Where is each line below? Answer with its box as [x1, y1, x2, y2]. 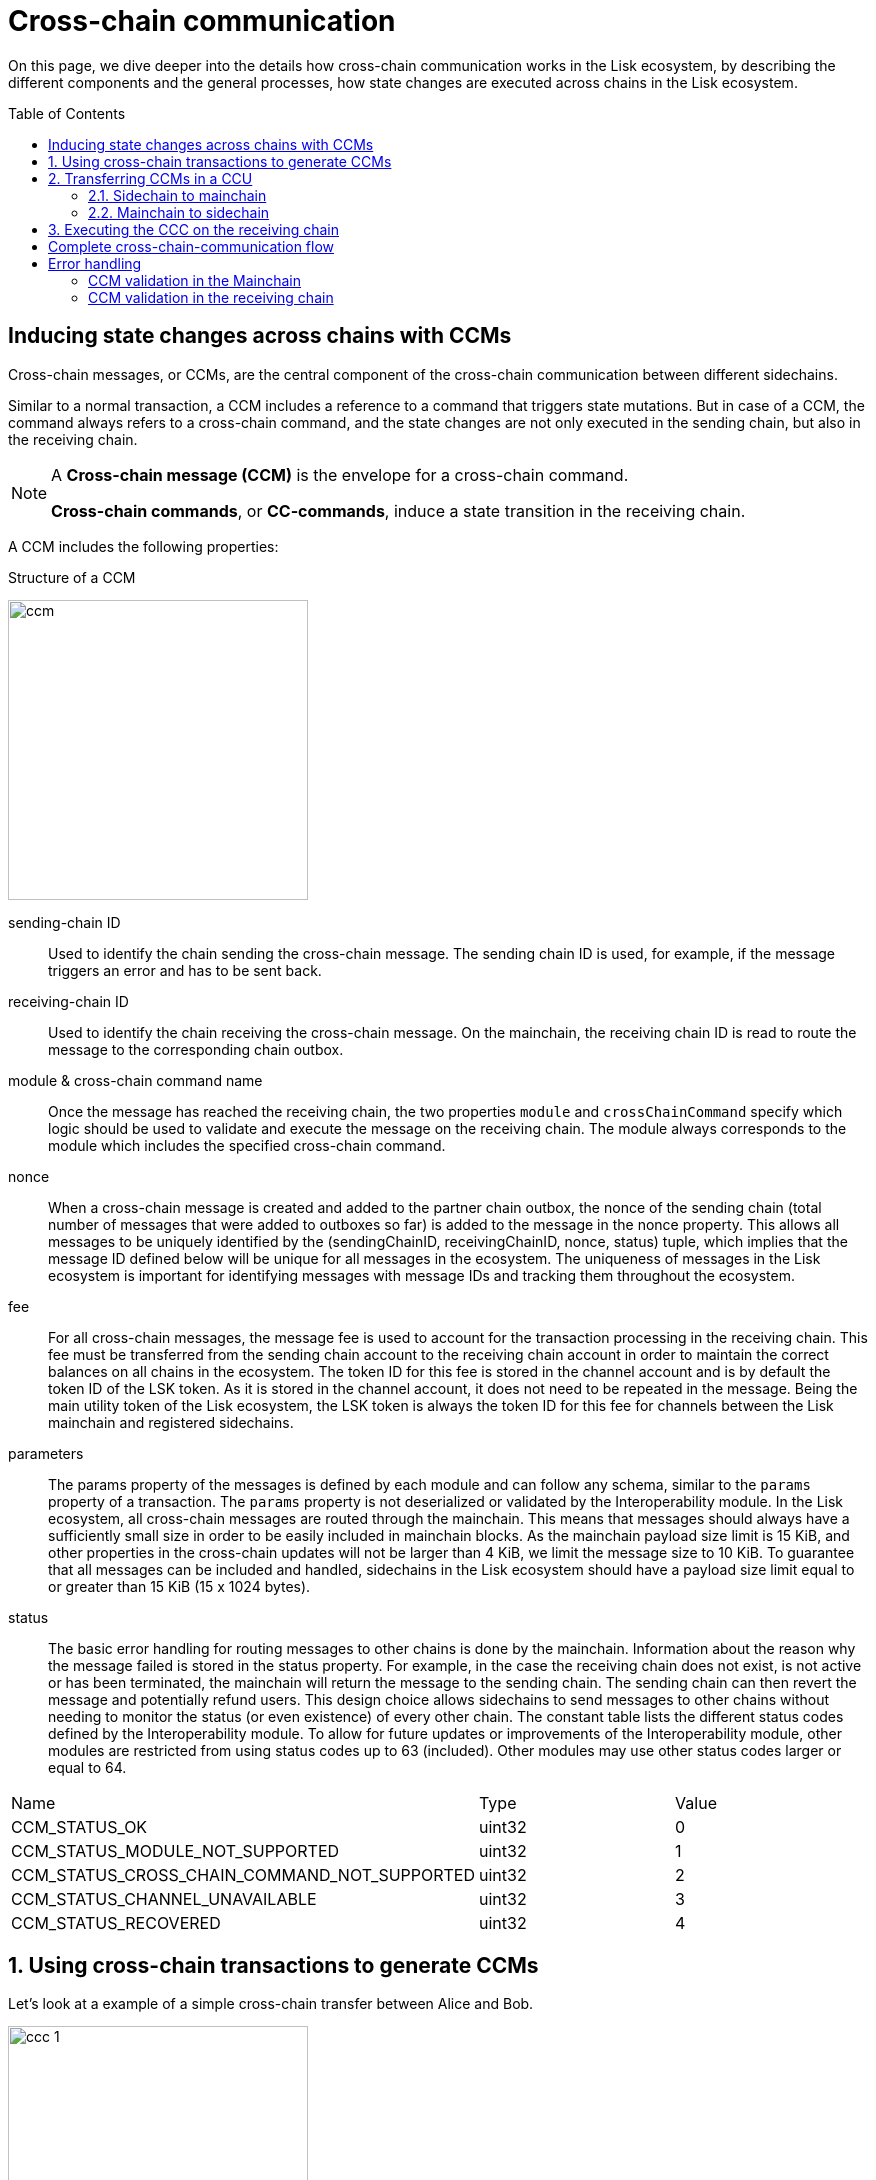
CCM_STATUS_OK [11, 1816, 148, 1837]
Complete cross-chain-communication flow [48, 237, 335, 255]
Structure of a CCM [8, 568, 136, 586]
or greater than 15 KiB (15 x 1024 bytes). [48, 1577, 311, 1595]
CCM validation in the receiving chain [88, 288, 334, 306]
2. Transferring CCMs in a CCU [48, 169, 253, 187]
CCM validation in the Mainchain [88, 271, 302, 289]
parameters [8, 1444, 84, 1462]
